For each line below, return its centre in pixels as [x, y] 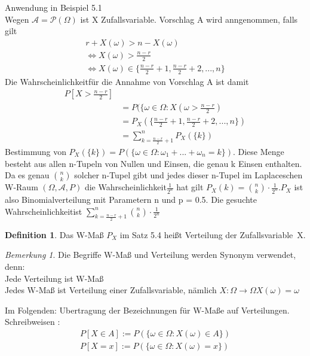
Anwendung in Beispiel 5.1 [53, 7]
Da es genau [27, 175]
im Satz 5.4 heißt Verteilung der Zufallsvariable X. [213, 234]
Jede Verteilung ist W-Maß [54, 278]
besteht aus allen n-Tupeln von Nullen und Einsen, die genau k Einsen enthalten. [154, 163]
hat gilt [190, 187]
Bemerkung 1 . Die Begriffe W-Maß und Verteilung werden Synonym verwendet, [151, 255]
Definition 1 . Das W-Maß [54, 234]
